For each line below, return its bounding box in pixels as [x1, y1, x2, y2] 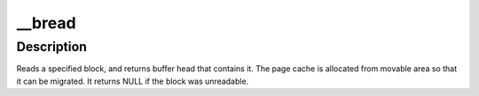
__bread [16, 13, 76, 33]
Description [16, 39, 88, 55]
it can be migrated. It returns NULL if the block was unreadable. [16, 76, 249, 86]
